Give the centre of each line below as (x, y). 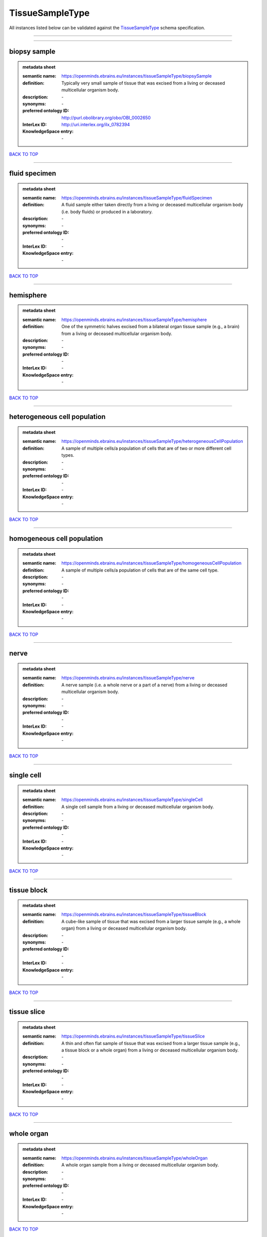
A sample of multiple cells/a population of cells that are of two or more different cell (147, 448)
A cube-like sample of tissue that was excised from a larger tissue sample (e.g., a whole (151, 921)
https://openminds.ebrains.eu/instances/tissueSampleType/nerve (128, 678)
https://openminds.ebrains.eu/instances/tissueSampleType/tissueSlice (133, 1036)
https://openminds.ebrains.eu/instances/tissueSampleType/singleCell (132, 800)
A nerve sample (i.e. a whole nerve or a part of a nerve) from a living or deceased (144, 685)
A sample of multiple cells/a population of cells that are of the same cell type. (140, 570)
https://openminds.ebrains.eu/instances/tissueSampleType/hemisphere (134, 320)
